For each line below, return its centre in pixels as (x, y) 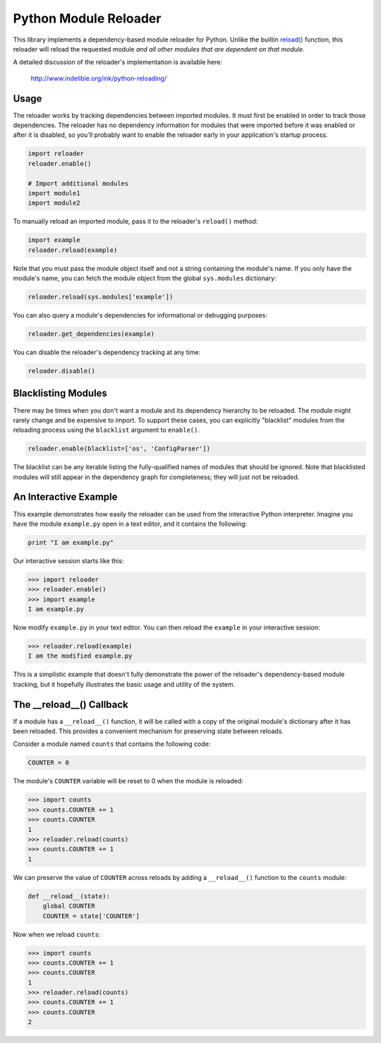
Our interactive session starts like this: (68, 560)
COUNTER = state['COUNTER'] (91, 916)
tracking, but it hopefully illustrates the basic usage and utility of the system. (124, 684)
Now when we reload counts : (57, 934)
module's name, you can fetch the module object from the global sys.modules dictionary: (145, 278)
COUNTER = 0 (49, 763)
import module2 (54, 203)
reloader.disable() (61, 371)
